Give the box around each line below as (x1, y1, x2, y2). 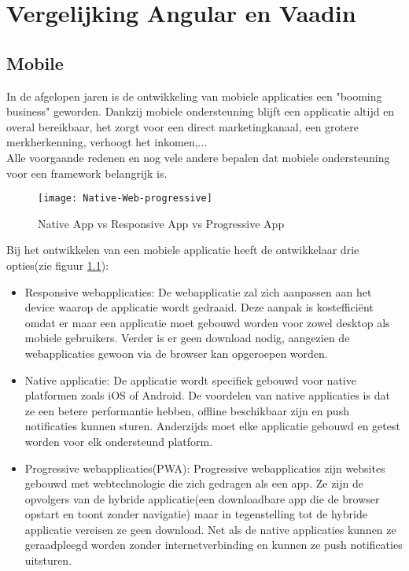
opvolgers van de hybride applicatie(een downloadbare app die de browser (24, 490, 380, 507)
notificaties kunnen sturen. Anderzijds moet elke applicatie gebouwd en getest (24, 418, 400, 434)
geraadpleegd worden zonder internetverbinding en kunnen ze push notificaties (24, 536, 403, 553)
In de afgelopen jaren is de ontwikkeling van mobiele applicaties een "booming (6, 87, 382, 104)
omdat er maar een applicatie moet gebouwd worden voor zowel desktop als (24, 314, 390, 330)
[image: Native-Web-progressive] (38, 193, 212, 204)
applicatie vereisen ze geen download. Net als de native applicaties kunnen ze (24, 521, 396, 537)
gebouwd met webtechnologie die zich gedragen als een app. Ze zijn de (24, 475, 363, 492)
